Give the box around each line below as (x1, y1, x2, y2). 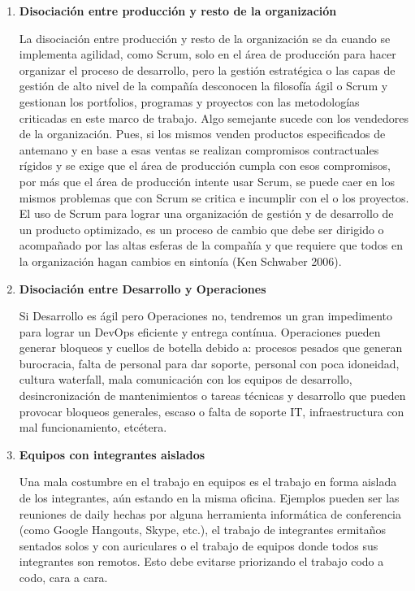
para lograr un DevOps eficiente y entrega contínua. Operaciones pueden (19, 323, 381, 340)
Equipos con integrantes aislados (19, 445, 205, 463)
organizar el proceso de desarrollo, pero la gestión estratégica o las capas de (19, 61, 396, 78)
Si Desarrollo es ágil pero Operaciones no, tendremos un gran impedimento (19, 307, 393, 324)
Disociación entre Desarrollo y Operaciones (19, 280, 266, 297)
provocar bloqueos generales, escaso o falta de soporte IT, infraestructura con (19, 402, 404, 419)
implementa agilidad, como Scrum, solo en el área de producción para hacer (19, 46, 396, 63)
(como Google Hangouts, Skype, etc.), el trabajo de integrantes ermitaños (19, 521, 386, 538)
